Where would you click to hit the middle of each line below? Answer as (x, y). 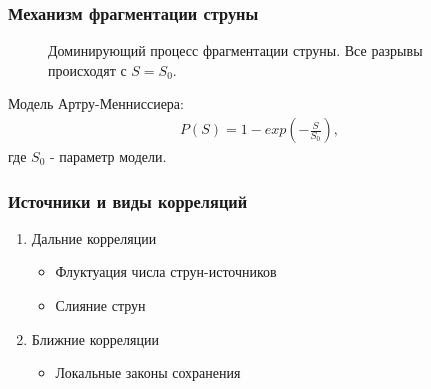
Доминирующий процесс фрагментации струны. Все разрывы (235, 50)
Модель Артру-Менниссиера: (96, 103)
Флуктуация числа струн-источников (166, 271)
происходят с (87, 69)
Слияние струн (100, 305)
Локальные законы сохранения (148, 372)
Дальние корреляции (94, 237)
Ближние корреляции (95, 338)
